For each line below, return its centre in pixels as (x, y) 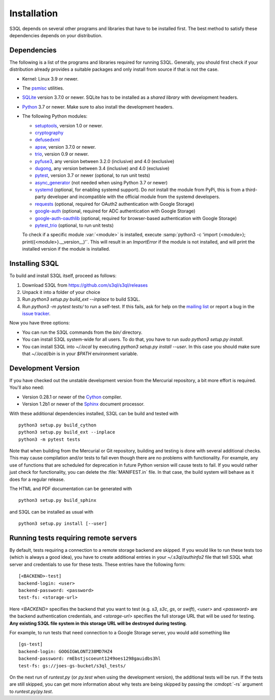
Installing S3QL (34, 264)
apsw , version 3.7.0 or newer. (65, 147)
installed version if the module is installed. (66, 249)
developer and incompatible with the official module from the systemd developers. (134, 197)
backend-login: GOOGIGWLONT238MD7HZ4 (66, 651)
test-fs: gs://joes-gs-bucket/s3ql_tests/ (72, 666)
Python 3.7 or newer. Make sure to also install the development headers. (98, 106)
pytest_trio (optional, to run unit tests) (74, 225)
